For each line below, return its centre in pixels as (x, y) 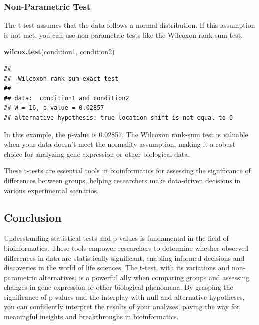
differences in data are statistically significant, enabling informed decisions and (124, 258)
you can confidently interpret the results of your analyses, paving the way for (122, 307)
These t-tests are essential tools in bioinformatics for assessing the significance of (127, 171)
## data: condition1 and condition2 (67, 98)
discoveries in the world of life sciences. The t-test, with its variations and (117, 268)
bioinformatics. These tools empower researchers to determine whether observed (126, 248)
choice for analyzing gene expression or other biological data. (97, 154)
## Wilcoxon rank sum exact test (61, 79)
